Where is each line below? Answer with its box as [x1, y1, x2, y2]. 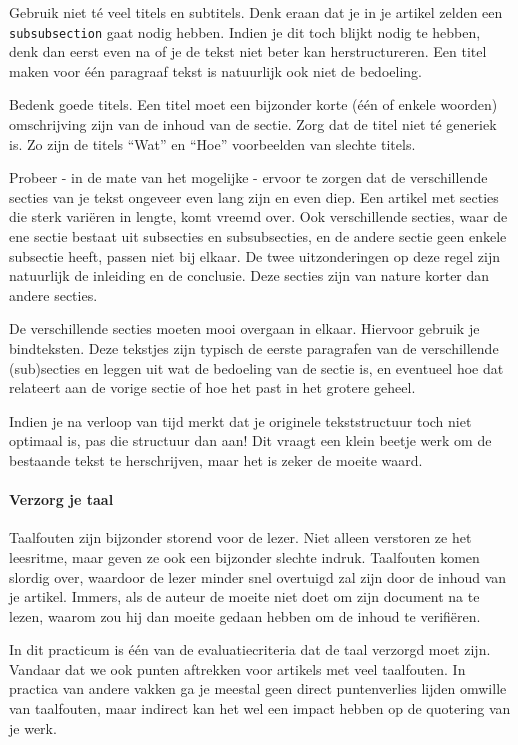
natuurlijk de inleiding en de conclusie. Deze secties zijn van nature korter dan [9, 265, 490, 286]
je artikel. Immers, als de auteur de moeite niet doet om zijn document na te [9, 586, 480, 607]
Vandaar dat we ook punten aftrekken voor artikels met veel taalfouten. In [9, 658, 466, 679]
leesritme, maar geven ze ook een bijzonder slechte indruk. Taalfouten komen [9, 546, 480, 567]
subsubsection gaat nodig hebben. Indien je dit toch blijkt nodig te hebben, [9, 21, 481, 42]
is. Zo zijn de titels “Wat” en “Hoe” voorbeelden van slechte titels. [9, 133, 416, 154]
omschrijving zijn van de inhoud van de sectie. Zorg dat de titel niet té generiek [9, 114, 497, 135]
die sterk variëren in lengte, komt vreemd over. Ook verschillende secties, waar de [9, 206, 508, 227]
